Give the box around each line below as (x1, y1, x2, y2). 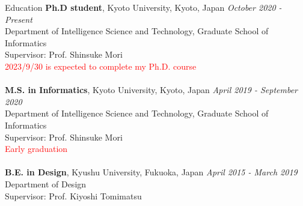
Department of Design (5, 177, 87, 190)
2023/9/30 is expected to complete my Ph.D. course (5, 59, 197, 72)
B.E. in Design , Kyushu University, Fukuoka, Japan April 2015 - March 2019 (5, 166, 298, 178)
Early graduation (5, 142, 68, 155)
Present (5, 13, 32, 25)
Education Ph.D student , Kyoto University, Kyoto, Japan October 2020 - (5, 1, 282, 13)
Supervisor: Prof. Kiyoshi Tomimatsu (5, 189, 142, 202)
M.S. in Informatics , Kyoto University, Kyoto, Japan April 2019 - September (5, 83, 298, 96)
